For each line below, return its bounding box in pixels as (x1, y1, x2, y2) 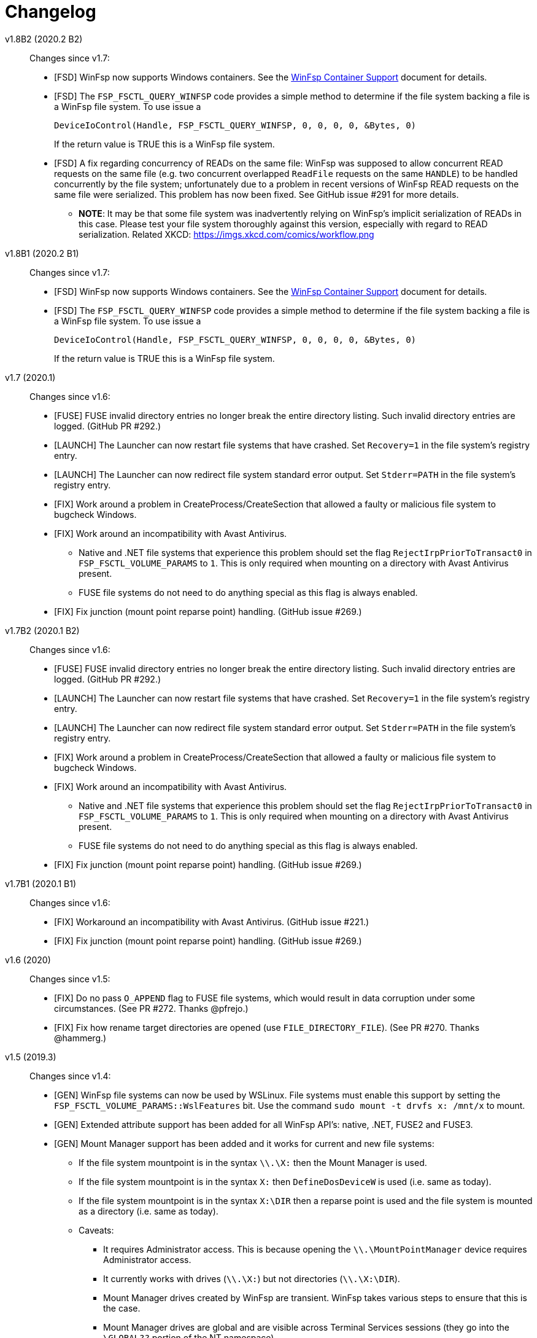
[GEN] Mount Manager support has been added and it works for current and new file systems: (54, 1138, 435, 1149)
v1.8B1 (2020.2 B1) (5, 248, 79, 259)
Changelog (5, 1, 96, 22)
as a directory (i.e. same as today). (79, 1205, 218, 1216)
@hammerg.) (54, 1032, 107, 1043)
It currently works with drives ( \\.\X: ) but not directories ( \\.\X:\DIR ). (103, 1273, 400, 1284)
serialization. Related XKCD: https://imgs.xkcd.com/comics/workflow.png (79, 229, 374, 240)
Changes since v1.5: (29, 973, 110, 984)
